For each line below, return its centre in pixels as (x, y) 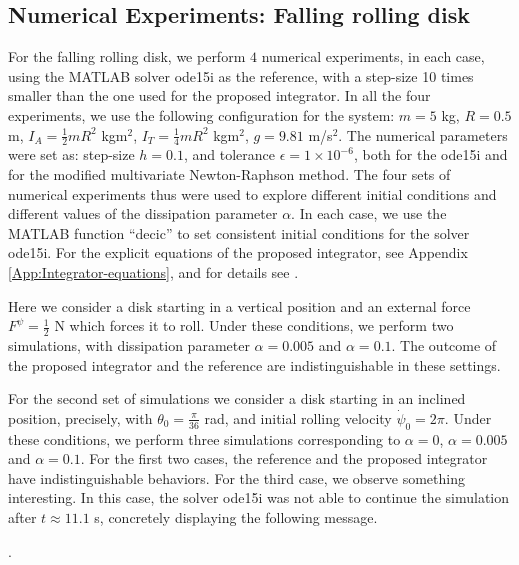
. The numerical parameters (423, 134)
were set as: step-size (71, 154)
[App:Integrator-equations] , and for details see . (153, 271)
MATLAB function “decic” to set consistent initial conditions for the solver (239, 232)
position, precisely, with (80, 417)
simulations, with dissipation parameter (129, 344)
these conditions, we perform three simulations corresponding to (204, 438)
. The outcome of (444, 344)
